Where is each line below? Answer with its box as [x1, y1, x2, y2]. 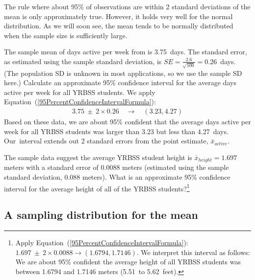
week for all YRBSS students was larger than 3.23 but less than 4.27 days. [4, 126, 229, 136]
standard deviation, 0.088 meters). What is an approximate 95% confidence [4, 171, 230, 182]
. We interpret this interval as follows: [136, 247, 250, 257]
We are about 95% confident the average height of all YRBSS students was [15, 257, 241, 267]
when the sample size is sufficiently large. [4, 30, 127, 40]
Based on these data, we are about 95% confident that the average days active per [4, 117, 251, 127]
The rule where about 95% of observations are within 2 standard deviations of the [4, 1, 251, 11]
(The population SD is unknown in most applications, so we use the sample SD [4, 68, 242, 78]
